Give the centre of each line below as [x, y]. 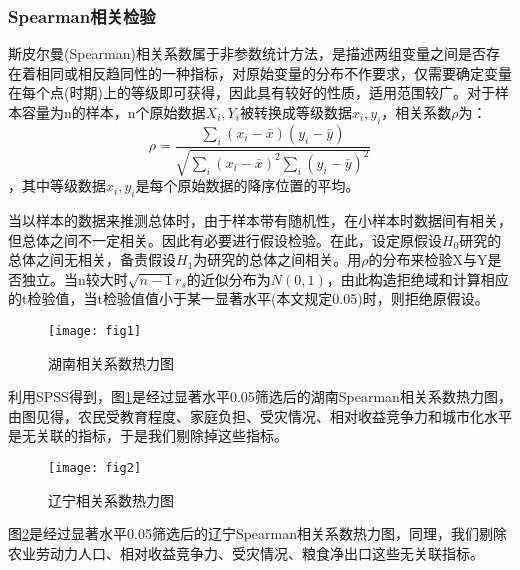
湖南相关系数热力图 [111, 362]
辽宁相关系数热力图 [111, 499]
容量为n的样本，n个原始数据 [113, 112]
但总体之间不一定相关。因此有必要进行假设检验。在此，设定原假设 [225, 239]
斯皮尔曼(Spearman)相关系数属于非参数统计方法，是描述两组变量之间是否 [247, 53]
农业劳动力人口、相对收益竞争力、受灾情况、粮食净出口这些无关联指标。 [246, 552]
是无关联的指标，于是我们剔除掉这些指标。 [148, 435]
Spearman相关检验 [82, 15]
